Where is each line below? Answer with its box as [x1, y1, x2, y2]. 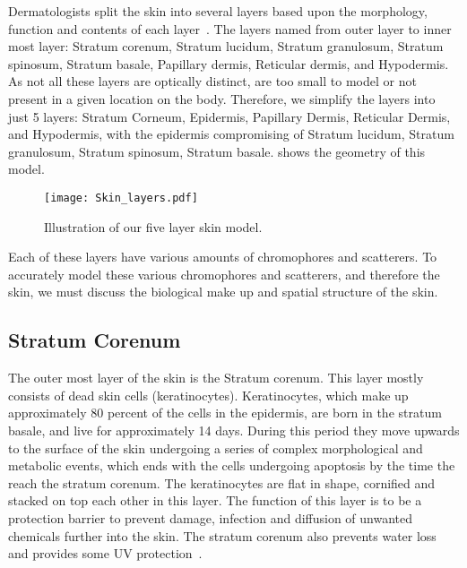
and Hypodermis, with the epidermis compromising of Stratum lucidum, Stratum [8, 125, 454, 143]
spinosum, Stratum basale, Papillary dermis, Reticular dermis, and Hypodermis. [8, 54, 449, 73]
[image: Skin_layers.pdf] [44, 191, 198, 204]
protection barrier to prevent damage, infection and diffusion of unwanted [8, 508, 413, 527]
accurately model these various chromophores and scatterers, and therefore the [8, 264, 440, 283]
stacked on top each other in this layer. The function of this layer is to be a [8, 491, 422, 510]
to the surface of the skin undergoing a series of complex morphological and [8, 438, 423, 457]
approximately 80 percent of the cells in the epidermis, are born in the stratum [8, 403, 442, 422]
